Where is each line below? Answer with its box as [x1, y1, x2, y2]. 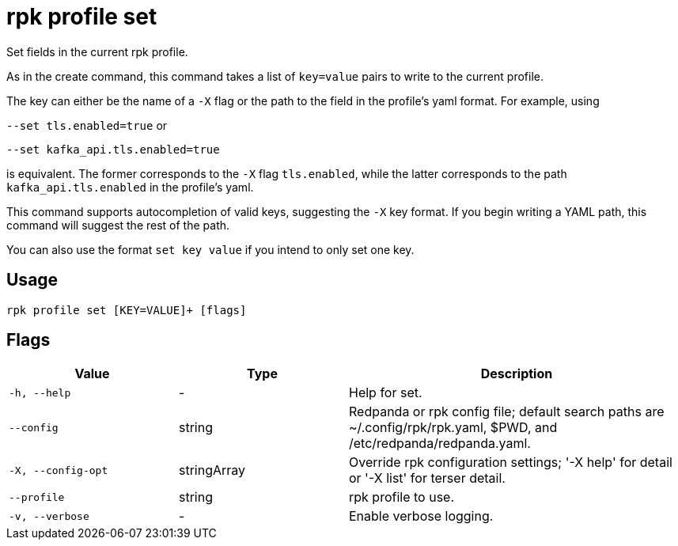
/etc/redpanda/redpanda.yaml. [349, 435, 531, 452]
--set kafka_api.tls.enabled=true [6, 142, 220, 156]
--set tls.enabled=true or [6, 118, 168, 132]
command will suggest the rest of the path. [6, 218, 230, 232]
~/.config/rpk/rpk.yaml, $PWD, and [349, 419, 558, 436]
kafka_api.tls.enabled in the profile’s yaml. [6, 180, 254, 194]
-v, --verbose [9, 510, 89, 522]
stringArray [179, 462, 246, 479]
